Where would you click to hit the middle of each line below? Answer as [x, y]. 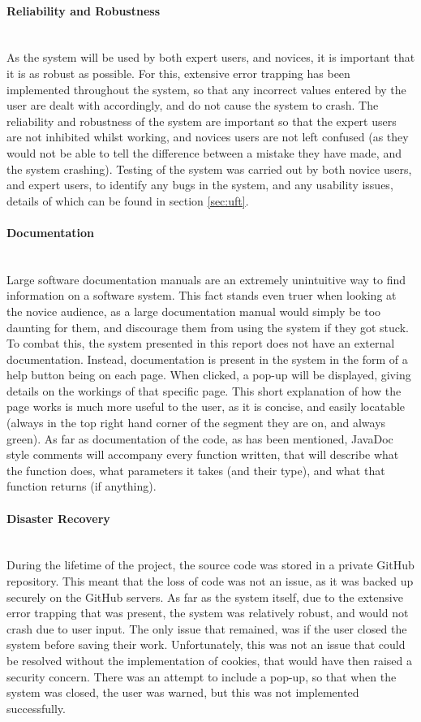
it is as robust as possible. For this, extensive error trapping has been [178, 73]
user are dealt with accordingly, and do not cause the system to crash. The [193, 105]
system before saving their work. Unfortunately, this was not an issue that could [206, 644]
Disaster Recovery [58, 518]
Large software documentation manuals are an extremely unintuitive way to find [206, 279]
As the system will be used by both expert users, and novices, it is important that [211, 57]
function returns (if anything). [82, 486]
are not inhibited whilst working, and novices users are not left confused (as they [208, 137]
